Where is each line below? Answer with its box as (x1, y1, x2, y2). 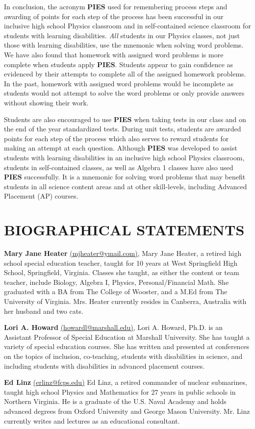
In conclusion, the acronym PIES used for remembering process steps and (4, 1, 228, 11)
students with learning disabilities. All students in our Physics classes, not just (4, 30, 240, 40)
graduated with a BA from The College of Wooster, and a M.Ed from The (4, 286, 228, 297)
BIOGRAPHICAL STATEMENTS (4, 220, 245, 240)
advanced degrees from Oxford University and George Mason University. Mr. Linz (4, 405, 250, 416)
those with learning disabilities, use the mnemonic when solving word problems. (4, 40, 244, 50)
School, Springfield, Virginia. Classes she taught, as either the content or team (4, 267, 239, 278)
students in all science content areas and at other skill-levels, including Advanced (4, 181, 247, 191)
